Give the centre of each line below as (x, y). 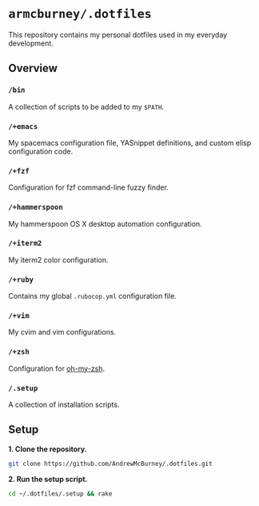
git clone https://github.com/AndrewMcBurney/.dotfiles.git (111, 464)
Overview (33, 68)
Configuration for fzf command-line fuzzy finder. (89, 187)
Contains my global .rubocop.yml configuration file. (93, 296)
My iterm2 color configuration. (59, 259)
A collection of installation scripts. (64, 404)
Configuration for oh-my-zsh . (57, 368)
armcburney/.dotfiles (80, 14)
